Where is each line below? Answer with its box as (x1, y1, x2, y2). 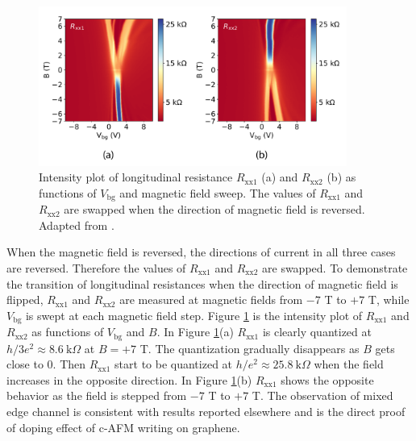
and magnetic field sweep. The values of (119, 184, 316, 201)
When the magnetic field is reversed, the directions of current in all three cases (6, 243, 396, 260)
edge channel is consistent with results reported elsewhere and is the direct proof (6, 402, 406, 419)
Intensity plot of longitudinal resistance (39, 168, 233, 185)
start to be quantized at (114, 356, 233, 372)
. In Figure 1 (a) (156, 323, 234, 340)
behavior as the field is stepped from (6, 387, 187, 404)
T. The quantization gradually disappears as (139, 339, 360, 356)
